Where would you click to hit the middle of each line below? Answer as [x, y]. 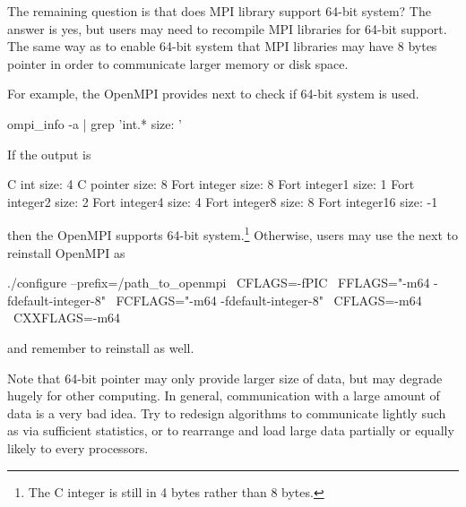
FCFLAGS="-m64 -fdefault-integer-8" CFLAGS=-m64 [269, 300]
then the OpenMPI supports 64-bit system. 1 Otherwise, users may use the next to [233, 233]
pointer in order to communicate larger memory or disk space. [178, 63]
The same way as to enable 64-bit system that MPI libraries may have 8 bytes [222, 46]
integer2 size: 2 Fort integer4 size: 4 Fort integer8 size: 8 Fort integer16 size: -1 [223, 201]
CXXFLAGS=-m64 [67, 318]
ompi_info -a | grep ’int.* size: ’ [95, 123]
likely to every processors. [78, 447]
